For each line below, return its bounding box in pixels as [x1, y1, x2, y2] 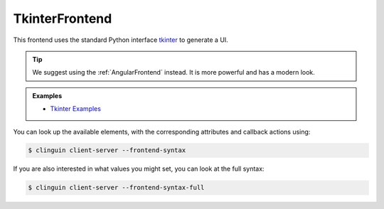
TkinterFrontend [13, 11, 112, 26]
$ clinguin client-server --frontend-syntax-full [28, 183, 205, 192]
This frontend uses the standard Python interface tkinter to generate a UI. [13, 36, 229, 44]
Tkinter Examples [50, 104, 101, 113]
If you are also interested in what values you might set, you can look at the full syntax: [13, 164, 265, 173]
